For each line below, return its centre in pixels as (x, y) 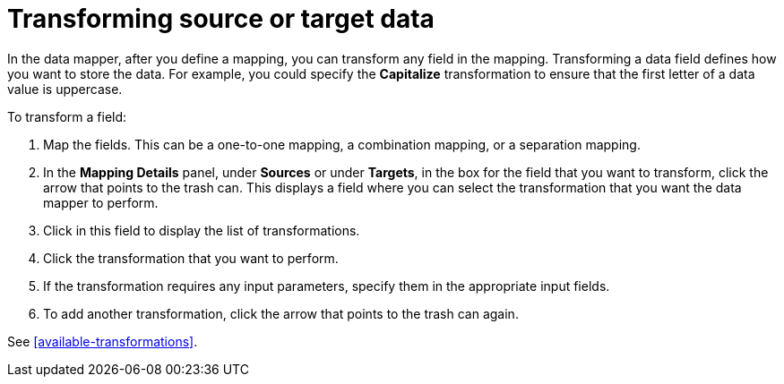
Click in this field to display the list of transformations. (202, 230)
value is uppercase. (65, 89)
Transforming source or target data (221, 19)
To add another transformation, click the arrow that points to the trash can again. (281, 313)
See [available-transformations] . (103, 341)
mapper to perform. (101, 202)
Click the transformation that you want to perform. (191, 258)
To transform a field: (67, 116)
